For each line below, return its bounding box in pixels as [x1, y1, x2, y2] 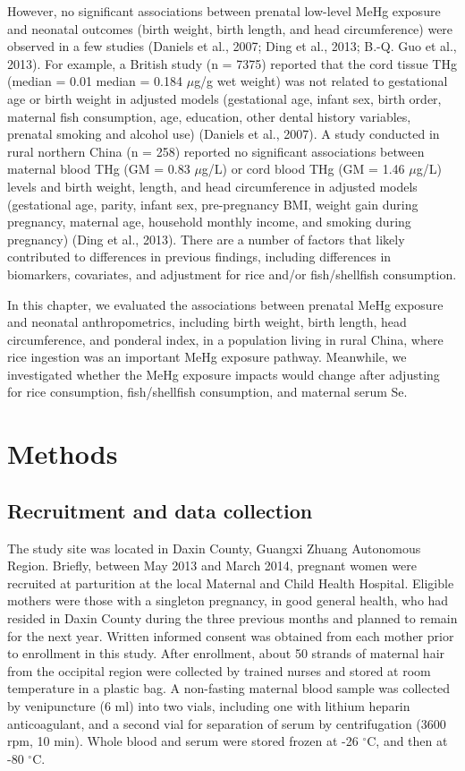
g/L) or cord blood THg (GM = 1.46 [201, 159, 405, 178]
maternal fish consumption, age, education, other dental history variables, [7, 107, 411, 125]
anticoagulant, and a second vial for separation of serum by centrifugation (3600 [7, 714, 446, 732]
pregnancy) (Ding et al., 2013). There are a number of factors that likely [7, 229, 405, 248]
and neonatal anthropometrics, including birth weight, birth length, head [7, 313, 407, 331]
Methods [7, 435, 118, 472]
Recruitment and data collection [7, 496, 313, 524]
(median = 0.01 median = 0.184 [7, 72, 182, 90]
